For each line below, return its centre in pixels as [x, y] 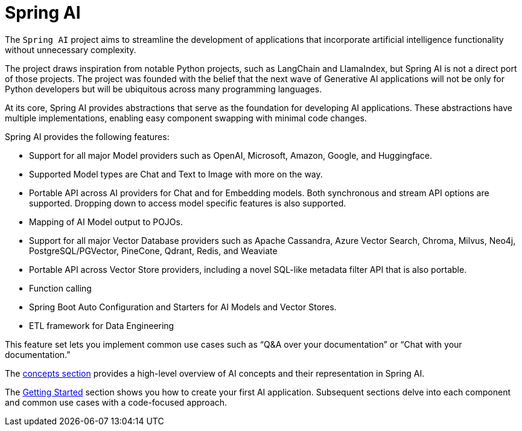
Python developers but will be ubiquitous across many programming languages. [164, 89]
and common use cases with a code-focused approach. [116, 402]
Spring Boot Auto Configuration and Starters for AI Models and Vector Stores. [183, 307]
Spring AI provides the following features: [87, 136]
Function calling [60, 288]
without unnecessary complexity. [71, 49]
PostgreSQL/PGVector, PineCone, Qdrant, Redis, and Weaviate [153, 251]
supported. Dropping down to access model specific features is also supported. [188, 203]
